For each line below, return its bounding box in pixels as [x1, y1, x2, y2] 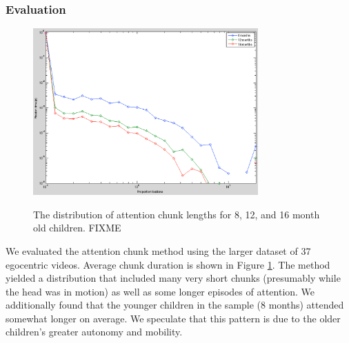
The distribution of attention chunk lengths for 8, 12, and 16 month [33, 207, 320, 221]
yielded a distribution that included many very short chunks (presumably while [6, 271, 341, 285]
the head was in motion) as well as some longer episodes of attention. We [6, 284, 315, 298]
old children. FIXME [33, 220, 121, 235]
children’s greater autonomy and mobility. [6, 324, 183, 339]
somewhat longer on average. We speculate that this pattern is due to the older [6, 311, 341, 325]
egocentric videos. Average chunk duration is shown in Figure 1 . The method [6, 257, 330, 271]
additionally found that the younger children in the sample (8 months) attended [6, 298, 344, 312]
